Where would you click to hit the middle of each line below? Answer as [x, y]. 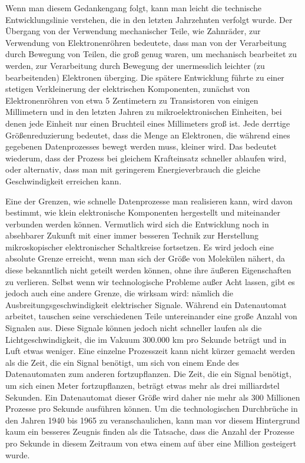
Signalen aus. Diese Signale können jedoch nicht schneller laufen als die [134, 328]
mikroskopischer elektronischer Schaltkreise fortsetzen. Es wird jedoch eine [140, 247]
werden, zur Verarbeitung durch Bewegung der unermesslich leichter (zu [135, 65]
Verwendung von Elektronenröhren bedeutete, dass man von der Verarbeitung [146, 42]
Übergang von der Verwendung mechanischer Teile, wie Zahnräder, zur [133, 31]
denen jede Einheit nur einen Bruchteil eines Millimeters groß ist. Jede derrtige [148, 123]
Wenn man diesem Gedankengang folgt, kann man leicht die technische [134, 8]
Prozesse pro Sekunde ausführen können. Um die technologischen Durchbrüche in [152, 409]
